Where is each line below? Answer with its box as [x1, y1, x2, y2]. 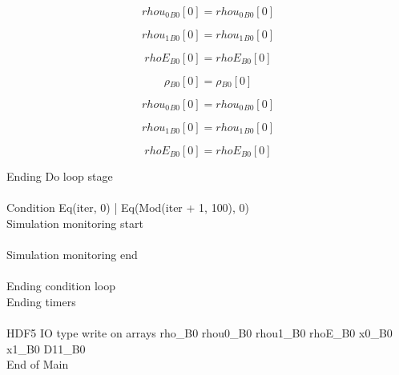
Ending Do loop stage [6, 168, 113, 184]
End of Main [6, 356, 69, 373]
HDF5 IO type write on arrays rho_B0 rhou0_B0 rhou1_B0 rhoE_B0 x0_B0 [6, 324, 393, 341]
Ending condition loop [6, 277, 115, 294]
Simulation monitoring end [6, 245, 138, 262]
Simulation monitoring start [6, 214, 143, 231]
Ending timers [6, 293, 76, 309]
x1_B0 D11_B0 [6, 340, 86, 357]
